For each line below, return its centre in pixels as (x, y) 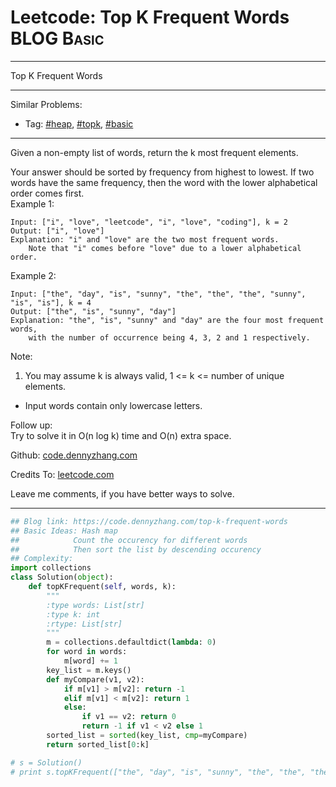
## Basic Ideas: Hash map (64, 531)
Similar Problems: (46, 104)
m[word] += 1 (90, 661)
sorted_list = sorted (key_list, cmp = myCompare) (147, 736)
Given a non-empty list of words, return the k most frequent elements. (154, 152)
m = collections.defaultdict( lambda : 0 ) (131, 642)
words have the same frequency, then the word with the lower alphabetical (164, 182)
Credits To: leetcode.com (62, 474)
